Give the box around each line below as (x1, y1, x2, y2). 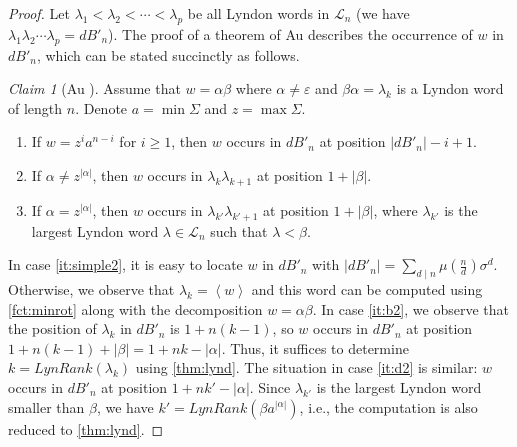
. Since (249, 376, 291, 397)
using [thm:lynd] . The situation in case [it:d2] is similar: (135, 357, 478, 378)
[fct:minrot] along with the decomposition (8, 298, 263, 319)
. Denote (75, 97, 128, 118)
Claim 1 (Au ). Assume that (8, 78, 181, 99)
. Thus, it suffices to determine (221, 337, 409, 358)
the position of (8, 318, 97, 339)
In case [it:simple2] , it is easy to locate (8, 254, 243, 275)
